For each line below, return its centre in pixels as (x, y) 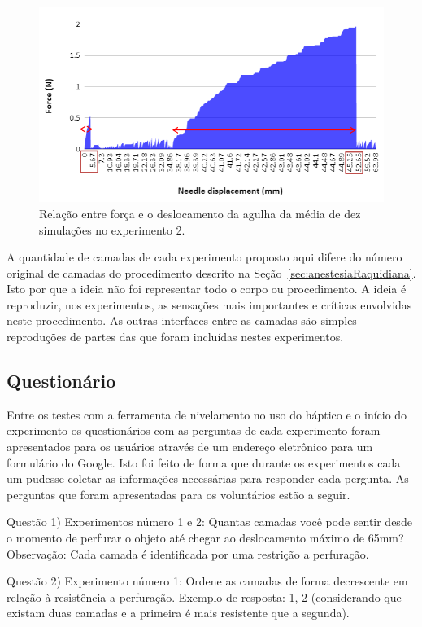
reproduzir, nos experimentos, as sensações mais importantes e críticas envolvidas (209, 304)
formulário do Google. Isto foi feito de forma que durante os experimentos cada (204, 462)
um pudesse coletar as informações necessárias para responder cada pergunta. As (208, 478)
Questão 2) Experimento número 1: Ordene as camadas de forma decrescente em (207, 581)
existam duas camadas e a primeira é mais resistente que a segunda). (178, 613)
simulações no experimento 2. (112, 229)
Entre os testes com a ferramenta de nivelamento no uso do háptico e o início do (207, 414)
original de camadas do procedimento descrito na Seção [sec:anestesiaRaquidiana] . (211, 272)
